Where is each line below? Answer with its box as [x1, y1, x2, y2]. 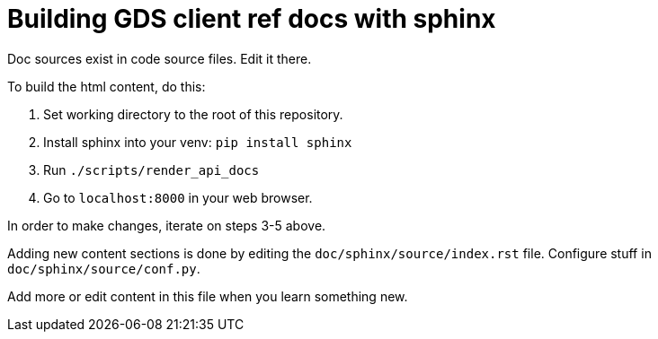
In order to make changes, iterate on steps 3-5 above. [7, 217, 326, 233]
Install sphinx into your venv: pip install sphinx [43, 134, 352, 150]
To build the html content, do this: [7, 78, 206, 94]
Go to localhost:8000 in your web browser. [43, 189, 313, 205]
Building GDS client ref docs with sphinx [7, 4, 496, 34]
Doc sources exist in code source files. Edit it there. [7, 50, 312, 66]
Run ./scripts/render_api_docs [43, 161, 260, 178]
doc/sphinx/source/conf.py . [7, 260, 200, 276]
